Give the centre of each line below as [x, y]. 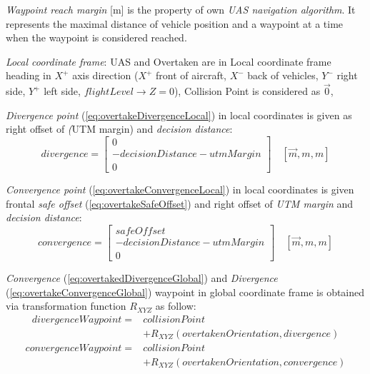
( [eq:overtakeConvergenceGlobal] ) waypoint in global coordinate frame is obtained [185, 292]
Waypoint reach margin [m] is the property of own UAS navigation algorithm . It [181, 9]
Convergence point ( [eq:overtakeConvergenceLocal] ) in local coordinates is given [180, 189]
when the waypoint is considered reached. [96, 37]
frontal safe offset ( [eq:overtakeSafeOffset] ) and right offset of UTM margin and [180, 203]
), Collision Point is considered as [247, 91]
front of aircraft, [191, 75]
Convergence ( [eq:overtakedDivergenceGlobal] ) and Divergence [142, 277]
